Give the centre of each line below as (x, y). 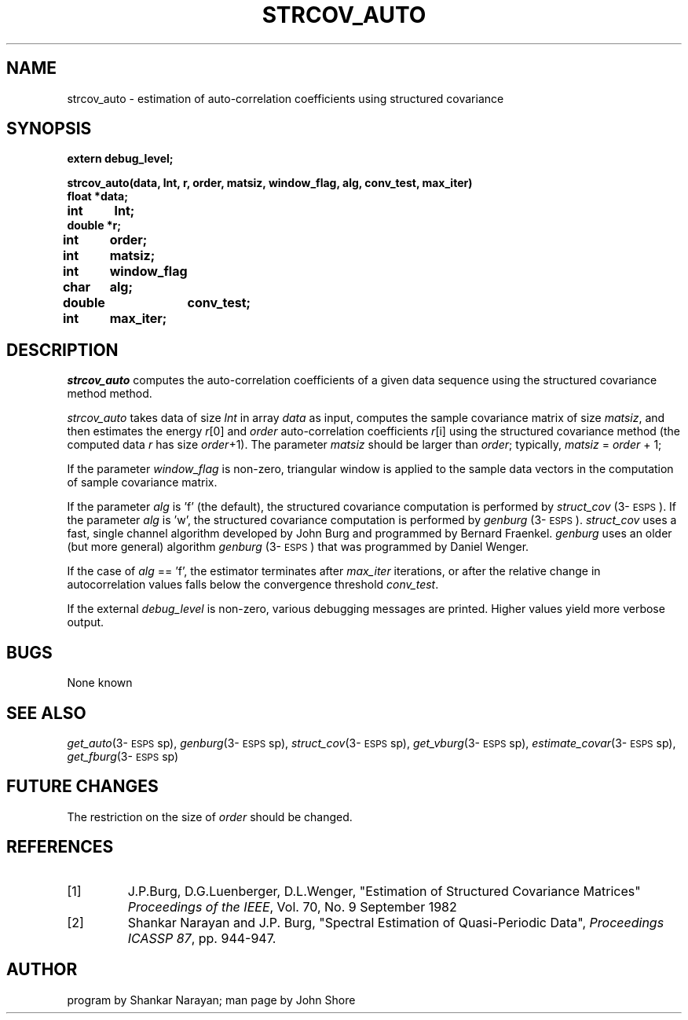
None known (100, 683)
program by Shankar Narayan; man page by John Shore (211, 1000)
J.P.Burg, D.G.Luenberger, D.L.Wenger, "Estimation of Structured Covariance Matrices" (384, 891)
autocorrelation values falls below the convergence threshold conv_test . (253, 585)
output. (86, 622)
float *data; (97, 196)
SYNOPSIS (49, 129)
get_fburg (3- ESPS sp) (123, 756)
